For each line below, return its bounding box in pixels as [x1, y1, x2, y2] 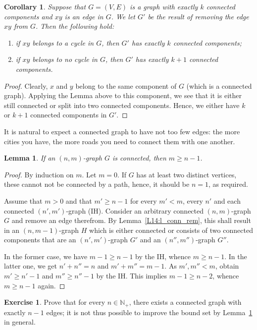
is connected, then [112, 153, 166, 163]
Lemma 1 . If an [4, 153, 55, 163]
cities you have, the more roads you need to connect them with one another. [4, 136, 235, 146]
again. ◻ [38, 280, 65, 290]
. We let [111, 11, 135, 21]
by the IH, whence [135, 251, 191, 261]
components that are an [4, 234, 76, 245]
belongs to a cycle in [32, 37, 94, 48]
